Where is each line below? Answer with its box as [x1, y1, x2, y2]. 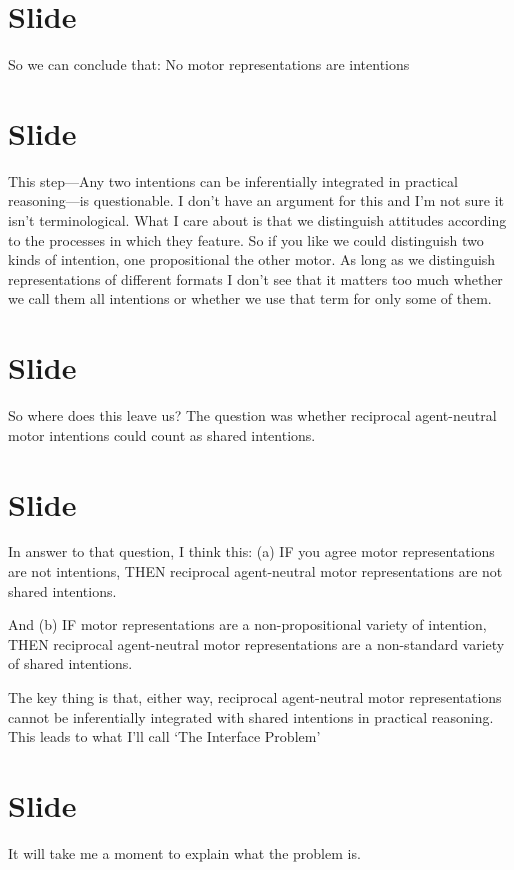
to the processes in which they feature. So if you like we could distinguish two [8, 229, 484, 250]
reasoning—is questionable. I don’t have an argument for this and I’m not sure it [8, 190, 505, 211]
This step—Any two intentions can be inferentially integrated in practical [8, 170, 458, 191]
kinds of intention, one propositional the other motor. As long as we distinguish [8, 249, 496, 270]
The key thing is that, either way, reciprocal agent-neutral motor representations [8, 687, 502, 707]
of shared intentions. [8, 653, 133, 674]
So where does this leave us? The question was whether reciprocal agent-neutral [8, 405, 497, 426]
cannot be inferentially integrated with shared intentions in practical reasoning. [8, 706, 494, 727]
